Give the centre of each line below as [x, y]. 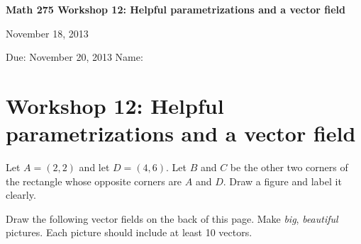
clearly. [21, 195]
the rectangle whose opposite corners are [94, 181]
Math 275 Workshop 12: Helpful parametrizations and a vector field [176, 9]
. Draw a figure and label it [282, 181]
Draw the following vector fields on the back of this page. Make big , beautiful [172, 218]
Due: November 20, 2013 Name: [74, 57]
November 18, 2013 [47, 33]
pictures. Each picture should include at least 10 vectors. [129, 232]
